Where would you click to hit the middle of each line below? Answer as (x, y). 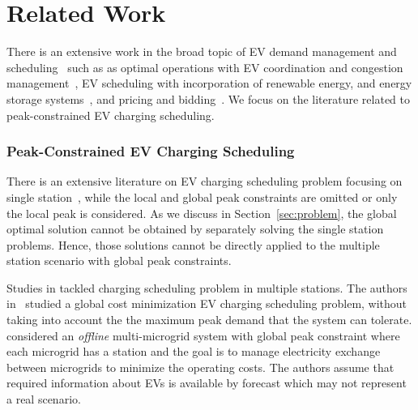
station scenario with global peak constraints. (119, 261)
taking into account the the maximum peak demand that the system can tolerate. (209, 320)
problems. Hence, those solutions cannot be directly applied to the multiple (193, 244)
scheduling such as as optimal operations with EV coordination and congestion (205, 67)
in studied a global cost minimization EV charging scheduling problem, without (207, 303)
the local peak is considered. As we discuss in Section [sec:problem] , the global (202, 213)
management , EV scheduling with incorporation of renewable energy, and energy (209, 83)
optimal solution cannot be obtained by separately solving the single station (195, 229)
